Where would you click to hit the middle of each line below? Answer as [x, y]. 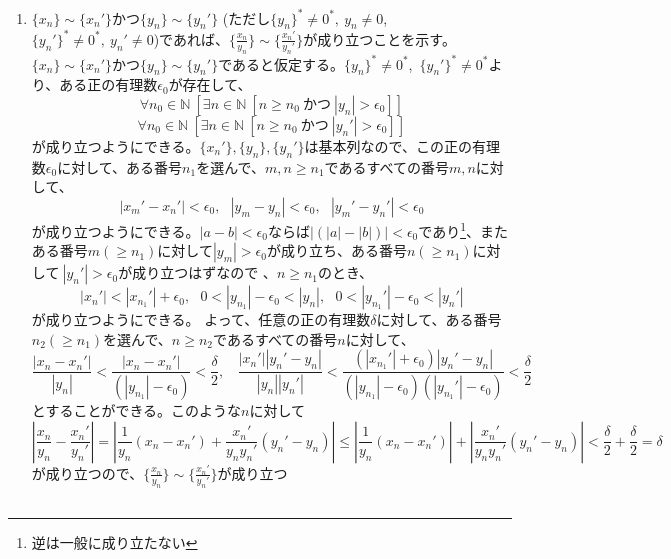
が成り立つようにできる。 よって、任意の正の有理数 [201, 319]
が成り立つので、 [87, 472]
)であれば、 [191, 38]
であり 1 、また [463, 229]
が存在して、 [210, 84]
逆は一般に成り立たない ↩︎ [114, 541]
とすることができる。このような [136, 410]
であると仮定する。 [281, 63]
